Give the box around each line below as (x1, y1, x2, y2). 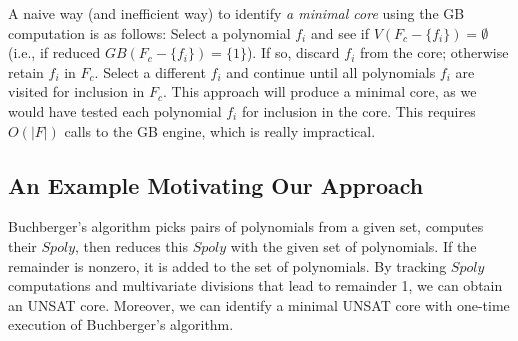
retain (8, 61, 44, 82)
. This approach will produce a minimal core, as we (163, 81, 477, 102)
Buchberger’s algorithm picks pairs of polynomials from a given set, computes (8, 216, 484, 237)
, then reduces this (75, 235, 188, 256)
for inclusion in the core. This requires (241, 100, 476, 121)
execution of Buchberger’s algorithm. (8, 314, 234, 335)
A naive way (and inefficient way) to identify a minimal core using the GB (8, 3, 465, 23)
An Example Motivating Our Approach (8, 169, 424, 200)
